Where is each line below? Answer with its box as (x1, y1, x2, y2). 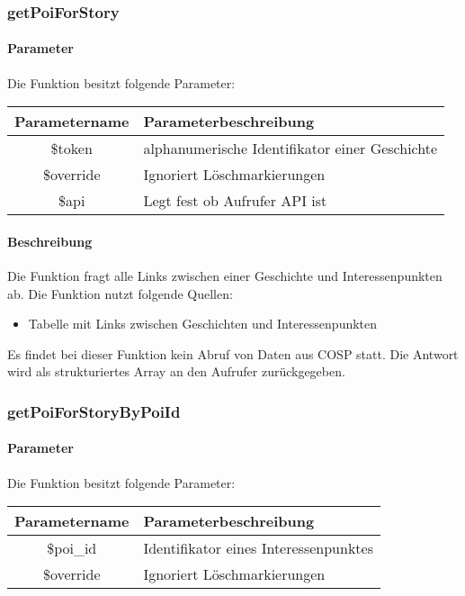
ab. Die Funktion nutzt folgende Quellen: (7, 284, 233, 303)
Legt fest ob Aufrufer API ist (143, 190, 327, 212)
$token (50, 138, 93, 159)
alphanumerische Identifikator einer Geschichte (143, 138, 438, 159)
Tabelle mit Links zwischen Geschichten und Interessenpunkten (28, 314, 378, 333)
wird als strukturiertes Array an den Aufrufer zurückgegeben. (7, 362, 345, 381)
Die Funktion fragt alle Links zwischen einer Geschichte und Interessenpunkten (7, 266, 443, 285)
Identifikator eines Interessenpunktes (143, 537, 373, 559)
